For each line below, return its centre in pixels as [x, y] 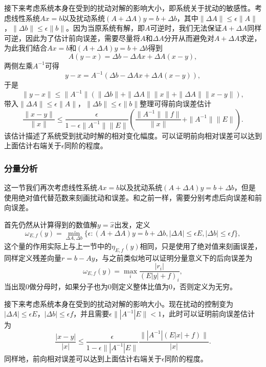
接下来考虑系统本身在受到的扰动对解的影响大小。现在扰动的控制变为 [119, 303]
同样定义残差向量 [33, 257]
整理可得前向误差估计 [176, 104]
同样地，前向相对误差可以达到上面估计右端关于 [83, 358]
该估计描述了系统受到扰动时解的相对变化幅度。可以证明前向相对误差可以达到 [133, 135]
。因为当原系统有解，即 [106, 28]
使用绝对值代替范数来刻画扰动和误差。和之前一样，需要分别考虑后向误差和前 [133, 197]
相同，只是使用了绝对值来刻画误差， [201, 246]
